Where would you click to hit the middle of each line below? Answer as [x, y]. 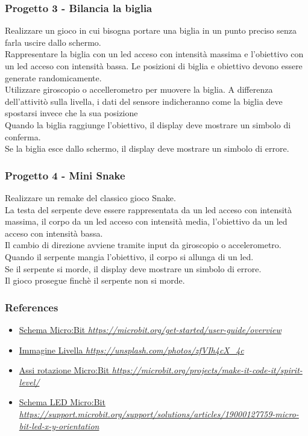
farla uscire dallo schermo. [53, 42]
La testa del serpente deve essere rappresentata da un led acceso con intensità [149, 209]
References [32, 307]
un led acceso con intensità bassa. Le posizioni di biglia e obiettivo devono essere [154, 66]
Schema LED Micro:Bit [62, 402]
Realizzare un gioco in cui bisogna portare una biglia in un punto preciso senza [151, 30]
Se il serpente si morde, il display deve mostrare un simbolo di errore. [133, 268]
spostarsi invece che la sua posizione [71, 113]
